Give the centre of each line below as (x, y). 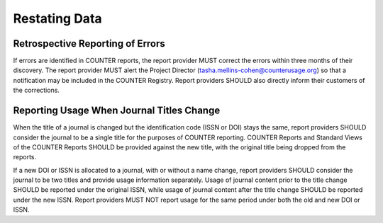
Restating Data (57, 18)
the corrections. (37, 90)
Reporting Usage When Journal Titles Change (117, 111)
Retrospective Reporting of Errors (89, 44)
